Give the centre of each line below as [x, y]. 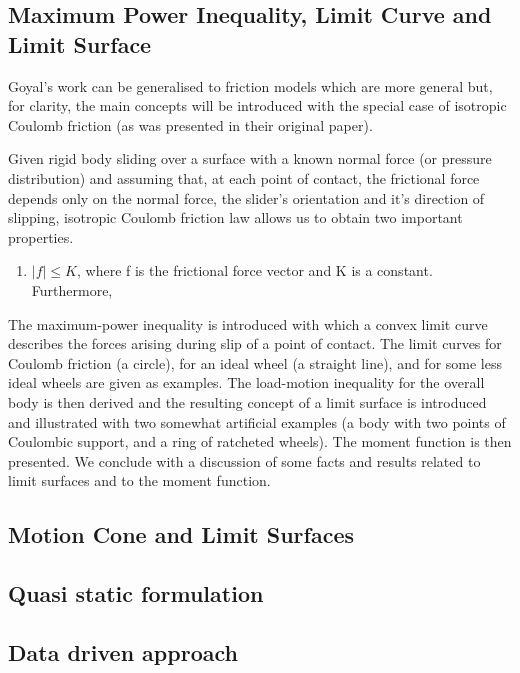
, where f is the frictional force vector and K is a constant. [255, 270]
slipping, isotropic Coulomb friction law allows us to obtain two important [235, 217]
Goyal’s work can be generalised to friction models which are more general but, [250, 85]
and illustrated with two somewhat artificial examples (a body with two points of [257, 421]
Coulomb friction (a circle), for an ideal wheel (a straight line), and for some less [255, 362]
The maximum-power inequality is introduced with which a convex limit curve [248, 323]
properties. [41, 236]
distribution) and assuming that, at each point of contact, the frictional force [244, 177]
